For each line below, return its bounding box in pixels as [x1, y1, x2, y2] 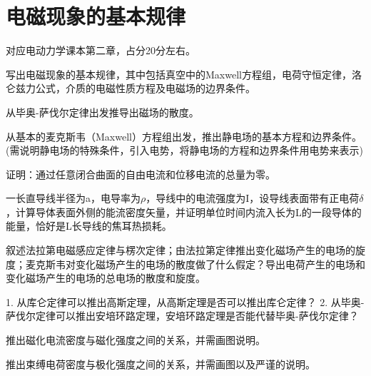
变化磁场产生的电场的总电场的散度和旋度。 [6, 270, 205, 285]
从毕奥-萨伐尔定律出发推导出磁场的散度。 [6, 104, 199, 119]
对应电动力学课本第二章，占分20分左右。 [6, 43, 195, 58]
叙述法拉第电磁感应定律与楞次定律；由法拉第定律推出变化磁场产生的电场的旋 [6, 243, 365, 258]
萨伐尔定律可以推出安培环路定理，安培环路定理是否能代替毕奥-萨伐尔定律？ [6, 308, 359, 323]
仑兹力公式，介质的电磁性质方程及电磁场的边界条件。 [6, 81, 255, 96]
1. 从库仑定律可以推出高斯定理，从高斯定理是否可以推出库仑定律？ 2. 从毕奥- [6, 294, 365, 309]
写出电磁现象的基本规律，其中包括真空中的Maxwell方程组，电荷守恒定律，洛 [6, 66, 362, 81]
